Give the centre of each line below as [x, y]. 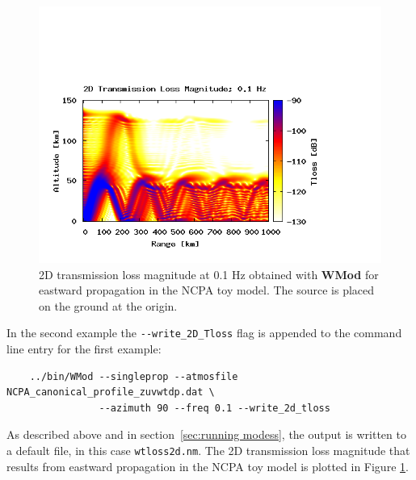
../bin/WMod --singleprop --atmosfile [134, 376]
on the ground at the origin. [108, 305]
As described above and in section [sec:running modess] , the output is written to [206, 434]
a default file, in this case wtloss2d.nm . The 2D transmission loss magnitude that [208, 450]
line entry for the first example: [84, 349]
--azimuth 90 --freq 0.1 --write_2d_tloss [214, 408]
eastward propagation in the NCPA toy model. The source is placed [207, 290]
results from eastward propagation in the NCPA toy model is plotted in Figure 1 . [208, 466]
